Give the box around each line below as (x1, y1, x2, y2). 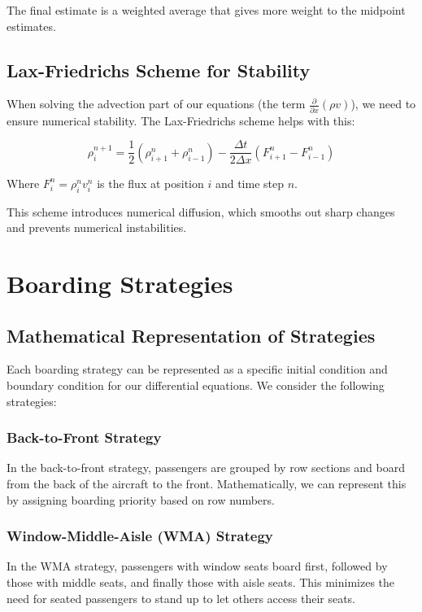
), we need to (350, 95, 416, 112)
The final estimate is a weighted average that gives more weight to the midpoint (7, 2, 406, 18)
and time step (215, 174, 285, 191)
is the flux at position (97, 174, 204, 191)
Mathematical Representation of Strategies (7, 322, 376, 348)
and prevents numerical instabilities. (7, 219, 187, 236)
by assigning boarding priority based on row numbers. (7, 491, 275, 508)
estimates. (7, 17, 56, 34)
